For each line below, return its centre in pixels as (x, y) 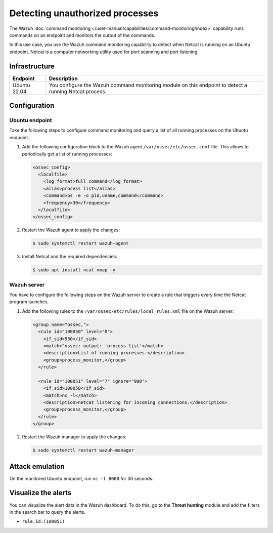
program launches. (29, 302)
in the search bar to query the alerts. (47, 512)
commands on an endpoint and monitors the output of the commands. (82, 35)
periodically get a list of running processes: (67, 154)
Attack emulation (37, 466)
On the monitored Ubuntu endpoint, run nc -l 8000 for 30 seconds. (81, 478)
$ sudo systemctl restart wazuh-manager (83, 450)
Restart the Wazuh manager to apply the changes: (74, 437)
